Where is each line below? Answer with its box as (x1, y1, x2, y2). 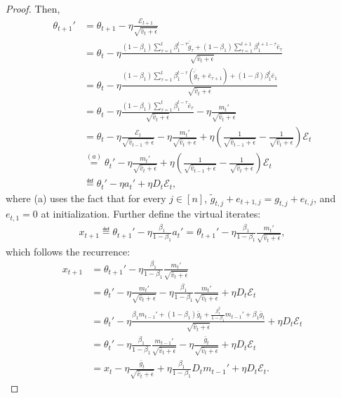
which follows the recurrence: (6, 244, 131, 258)
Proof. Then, (6, 1, 60, 15)
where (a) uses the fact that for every (6, 190, 166, 205)
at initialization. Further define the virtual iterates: (41, 206, 261, 221)
